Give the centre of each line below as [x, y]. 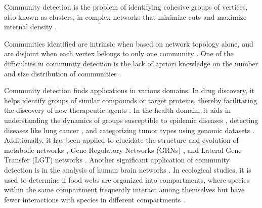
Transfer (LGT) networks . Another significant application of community [117, 160]
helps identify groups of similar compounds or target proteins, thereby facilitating [131, 100]
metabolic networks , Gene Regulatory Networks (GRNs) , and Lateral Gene [123, 150]
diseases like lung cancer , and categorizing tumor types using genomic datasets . [129, 130]
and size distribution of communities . [63, 73]
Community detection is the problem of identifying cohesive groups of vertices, [126, 7]
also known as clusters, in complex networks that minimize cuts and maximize [125, 16]
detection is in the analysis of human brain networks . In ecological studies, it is [128, 169]
